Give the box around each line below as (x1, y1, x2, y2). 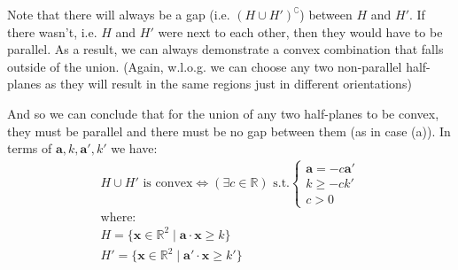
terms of (7, 139, 52, 158)
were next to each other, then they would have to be (158, 22, 443, 41)
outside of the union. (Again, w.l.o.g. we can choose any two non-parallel (7, 57, 402, 75)
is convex (143, 177, 193, 190)
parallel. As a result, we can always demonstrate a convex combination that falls (7, 40, 444, 58)
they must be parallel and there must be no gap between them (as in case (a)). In (7, 121, 451, 140)
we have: (111, 139, 158, 158)
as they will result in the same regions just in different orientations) (44, 74, 412, 93)
